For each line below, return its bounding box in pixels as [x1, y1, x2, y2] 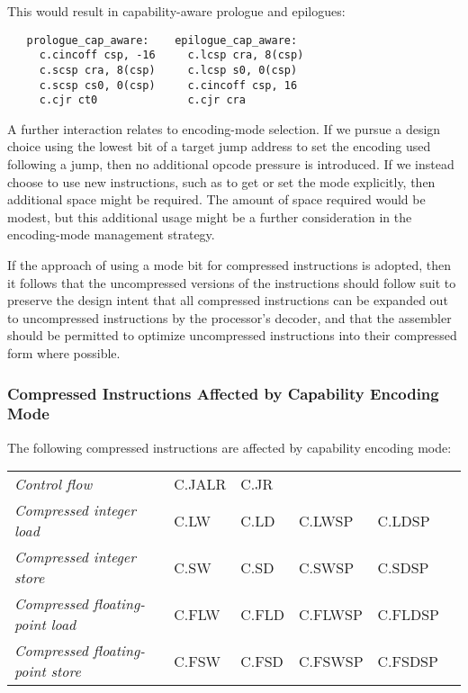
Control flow [14, 473, 93, 495]
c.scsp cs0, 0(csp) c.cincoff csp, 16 [39, 78, 298, 92]
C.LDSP [377, 509, 430, 531]
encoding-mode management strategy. [7, 225, 215, 244]
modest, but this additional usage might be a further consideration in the [7, 207, 412, 226]
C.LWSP [298, 509, 354, 531]
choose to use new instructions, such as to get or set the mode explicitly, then [7, 172, 436, 191]
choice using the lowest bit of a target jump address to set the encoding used [7, 137, 431, 156]
